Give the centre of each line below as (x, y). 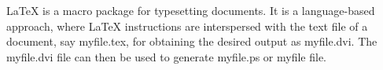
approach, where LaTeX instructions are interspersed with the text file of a (187, 26)
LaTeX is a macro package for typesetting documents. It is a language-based (191, 10)
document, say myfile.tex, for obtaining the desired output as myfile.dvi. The (192, 41)
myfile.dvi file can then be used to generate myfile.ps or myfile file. (166, 56)
